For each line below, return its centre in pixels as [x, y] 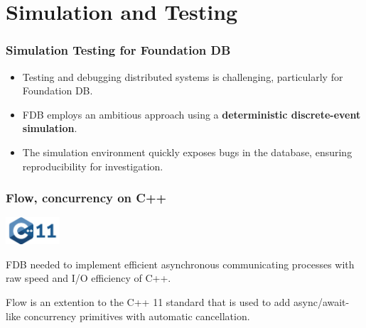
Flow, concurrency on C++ [86, 198]
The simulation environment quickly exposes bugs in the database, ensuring [187, 152]
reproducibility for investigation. [93, 166]
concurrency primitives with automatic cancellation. [137, 316]
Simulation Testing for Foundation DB [118, 50]
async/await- [321, 301]
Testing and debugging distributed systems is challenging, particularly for [183, 76]
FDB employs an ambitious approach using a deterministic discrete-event [192, 114]
